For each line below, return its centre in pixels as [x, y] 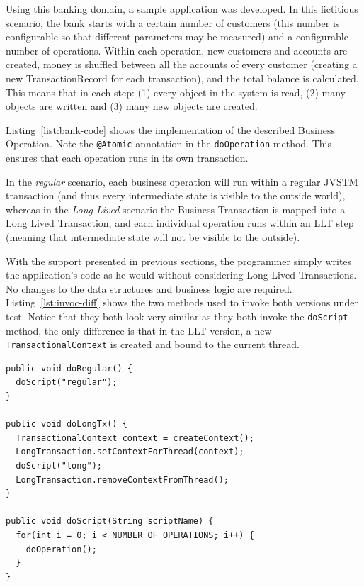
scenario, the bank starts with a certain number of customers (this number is [173, 22]
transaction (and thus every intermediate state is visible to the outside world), [176, 195]
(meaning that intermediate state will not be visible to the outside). [153, 236]
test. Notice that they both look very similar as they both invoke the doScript [177, 316]
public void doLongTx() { [67, 424]
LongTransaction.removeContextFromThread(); [122, 480]
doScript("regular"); [67, 382]
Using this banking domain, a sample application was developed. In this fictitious [182, 9]
